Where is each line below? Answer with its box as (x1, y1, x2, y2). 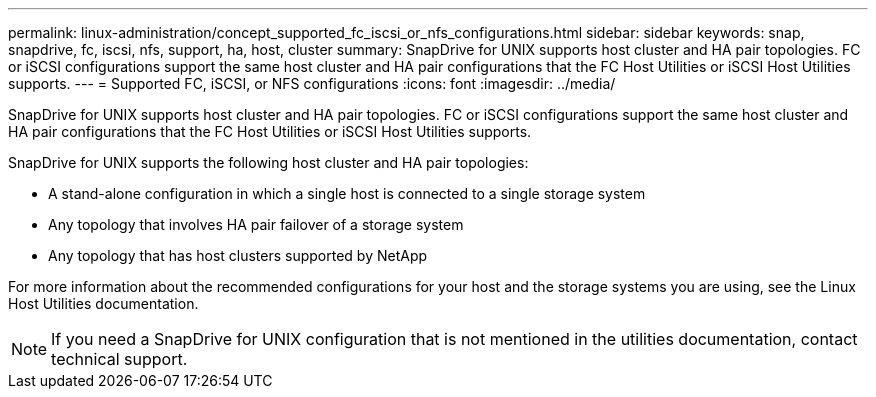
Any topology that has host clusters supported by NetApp (48, 247, 428, 264)
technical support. (51, 349, 188, 369)
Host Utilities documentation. (8, 295, 199, 312)
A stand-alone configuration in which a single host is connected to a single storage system (48, 185, 646, 202)
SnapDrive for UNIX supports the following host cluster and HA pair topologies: (8, 154, 529, 171)
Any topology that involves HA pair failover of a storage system (48, 216, 464, 233)
